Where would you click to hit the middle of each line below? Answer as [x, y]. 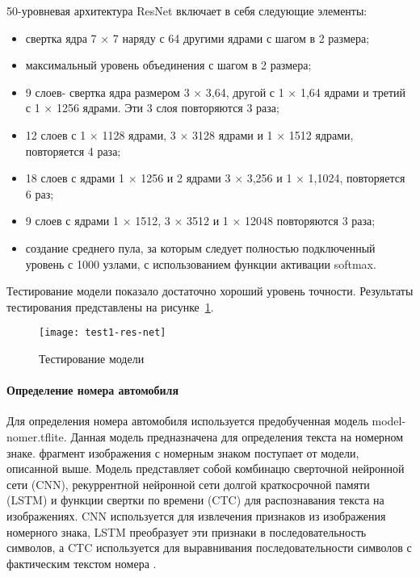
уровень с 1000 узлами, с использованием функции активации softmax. [201, 263]
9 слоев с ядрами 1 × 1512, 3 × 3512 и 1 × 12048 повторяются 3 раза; [200, 221]
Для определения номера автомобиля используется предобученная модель [187, 421]
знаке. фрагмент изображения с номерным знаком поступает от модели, [183, 452]
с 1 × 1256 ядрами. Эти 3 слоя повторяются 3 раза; [152, 108]
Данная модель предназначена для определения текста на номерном [237, 436]
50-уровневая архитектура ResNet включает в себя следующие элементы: [187, 10]
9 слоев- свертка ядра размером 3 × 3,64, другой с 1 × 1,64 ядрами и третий [215, 92]
